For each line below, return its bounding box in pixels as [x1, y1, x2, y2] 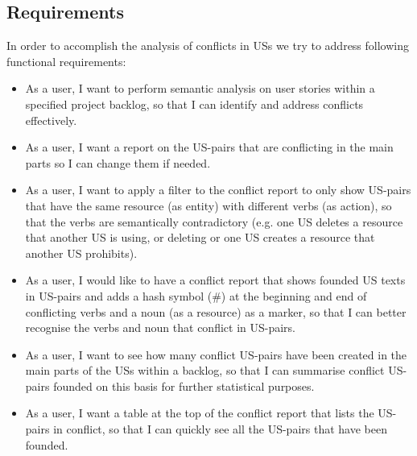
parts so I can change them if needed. [25, 154, 211, 171]
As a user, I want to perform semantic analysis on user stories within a [25, 80, 375, 97]
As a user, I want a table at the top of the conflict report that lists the [25, 404, 374, 421]
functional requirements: [6, 52, 126, 69]
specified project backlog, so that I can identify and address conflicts [25, 95, 364, 112]
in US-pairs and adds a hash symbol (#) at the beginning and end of [25, 287, 367, 304]
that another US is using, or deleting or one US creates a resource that [25, 229, 375, 246]
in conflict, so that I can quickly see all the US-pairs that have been [53, 421, 387, 437]
